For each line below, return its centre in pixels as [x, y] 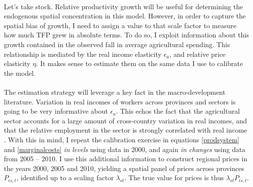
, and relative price [198, 54]
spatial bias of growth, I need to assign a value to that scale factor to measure [120, 25]
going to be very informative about [56, 111]
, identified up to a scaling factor [65, 178]
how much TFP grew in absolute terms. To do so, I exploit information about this [126, 35]
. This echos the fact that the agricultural [178, 111]
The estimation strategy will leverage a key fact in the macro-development [115, 92]
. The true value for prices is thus [174, 178]
